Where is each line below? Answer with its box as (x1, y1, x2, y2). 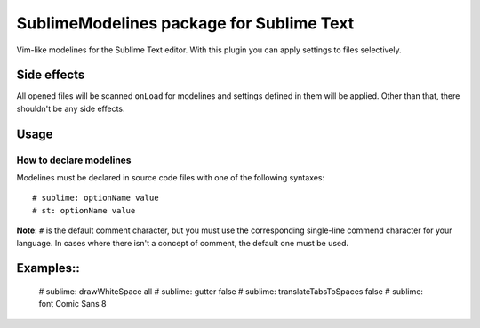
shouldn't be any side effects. (16, 103, 125, 114)
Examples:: (16, 260, 80, 276)
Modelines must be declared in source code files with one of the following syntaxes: (16, 172, 325, 182)
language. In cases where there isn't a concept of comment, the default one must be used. (16, 237, 349, 248)
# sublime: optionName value (32, 193, 159, 204)
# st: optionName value (32, 205, 136, 215)
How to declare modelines (16, 154, 132, 166)
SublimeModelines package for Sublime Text (16, 13, 355, 33)
